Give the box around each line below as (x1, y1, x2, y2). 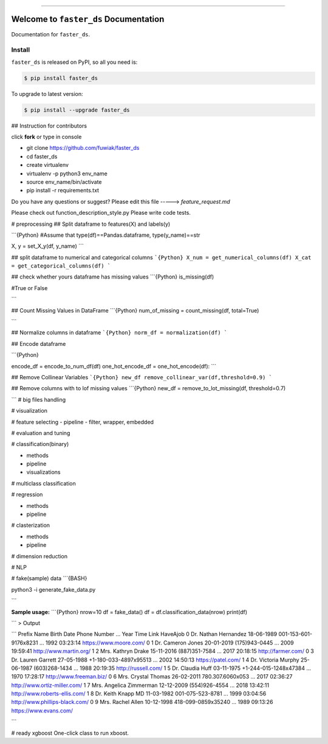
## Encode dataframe (11, 340, 66, 347)
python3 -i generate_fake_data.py (11, 586, 96, 593)
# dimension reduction (11, 552, 68, 560)
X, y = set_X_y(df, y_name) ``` (11, 243, 84, 250)
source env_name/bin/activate (26, 178, 103, 185)
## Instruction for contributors (11, 122, 87, 129)
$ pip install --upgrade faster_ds (24, 106, 130, 113)
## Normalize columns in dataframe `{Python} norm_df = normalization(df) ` (11, 329, 228, 336)
